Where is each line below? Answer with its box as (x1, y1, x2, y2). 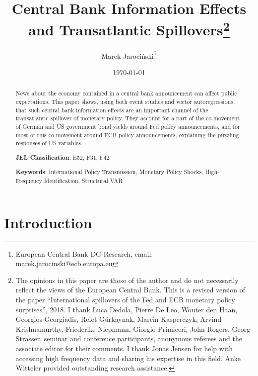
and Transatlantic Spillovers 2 (28, 17, 230, 40)
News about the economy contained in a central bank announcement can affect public (15, 89, 237, 97)
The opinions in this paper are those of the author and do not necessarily (15, 275, 239, 285)
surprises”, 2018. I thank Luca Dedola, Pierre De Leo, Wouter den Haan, (15, 304, 238, 314)
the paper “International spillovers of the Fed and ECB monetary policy (15, 294, 235, 304)
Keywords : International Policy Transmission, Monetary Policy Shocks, (15, 168, 203, 177)
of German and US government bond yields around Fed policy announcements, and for (15, 122, 240, 130)
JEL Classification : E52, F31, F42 (15, 153, 110, 162)
